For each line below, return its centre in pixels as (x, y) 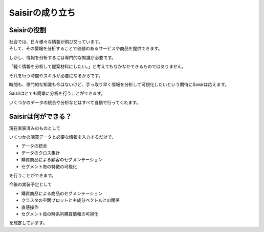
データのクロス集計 (41, 153)
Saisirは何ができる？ (40, 116)
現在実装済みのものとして (35, 128)
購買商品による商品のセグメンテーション (62, 193)
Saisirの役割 (28, 30)
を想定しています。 (28, 223)
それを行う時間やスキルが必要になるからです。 (56, 75)
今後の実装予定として (31, 184)
